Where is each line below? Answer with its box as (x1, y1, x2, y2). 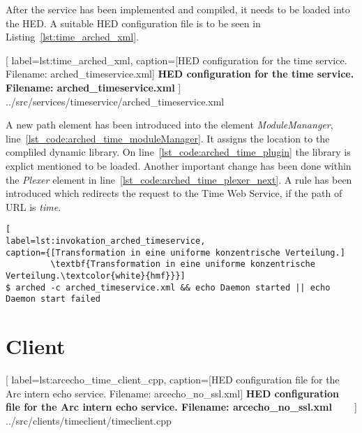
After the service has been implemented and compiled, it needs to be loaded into (6, 2, 350, 16)
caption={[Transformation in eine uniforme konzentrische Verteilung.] (6, 247, 345, 258)
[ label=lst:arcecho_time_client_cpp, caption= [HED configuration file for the (6, 372, 340, 387)
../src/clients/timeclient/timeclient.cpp (6, 413, 172, 427)
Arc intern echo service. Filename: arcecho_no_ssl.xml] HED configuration (6, 386, 339, 400)
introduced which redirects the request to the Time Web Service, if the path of (6, 186, 342, 200)
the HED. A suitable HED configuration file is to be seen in (6, 15, 261, 30)
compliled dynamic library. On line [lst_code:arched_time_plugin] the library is (6, 145, 351, 159)
